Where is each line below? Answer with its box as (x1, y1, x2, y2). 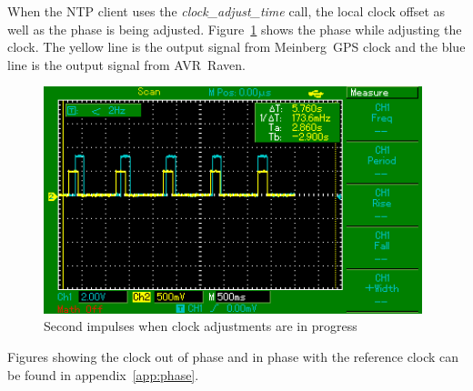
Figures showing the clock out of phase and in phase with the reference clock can (7, 347, 459, 366)
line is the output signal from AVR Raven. (7, 55, 246, 74)
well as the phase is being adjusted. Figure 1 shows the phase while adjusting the (7, 19, 462, 38)
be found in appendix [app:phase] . (7, 365, 199, 384)
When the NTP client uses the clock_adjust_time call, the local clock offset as (7, 2, 446, 20)
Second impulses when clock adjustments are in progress (44, 316, 357, 336)
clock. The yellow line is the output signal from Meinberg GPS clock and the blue (7, 37, 466, 56)
